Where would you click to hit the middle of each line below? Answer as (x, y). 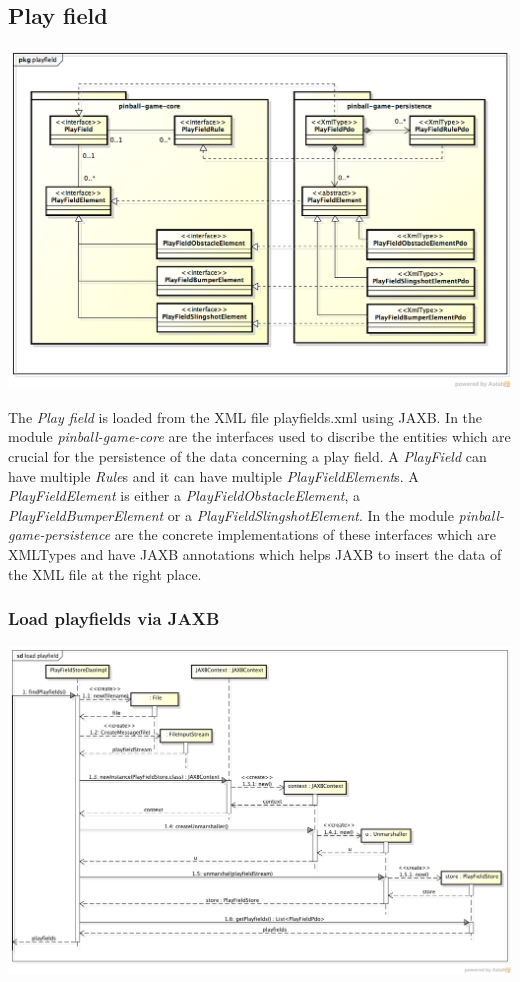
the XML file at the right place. (105, 573)
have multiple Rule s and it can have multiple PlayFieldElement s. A (213, 475)
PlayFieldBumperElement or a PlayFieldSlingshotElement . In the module (231, 514)
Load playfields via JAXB (114, 618)
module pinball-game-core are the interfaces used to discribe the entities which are (259, 436)
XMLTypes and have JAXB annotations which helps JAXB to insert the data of (255, 554)
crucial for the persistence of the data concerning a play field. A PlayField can (247, 456)
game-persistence (59, 534)
